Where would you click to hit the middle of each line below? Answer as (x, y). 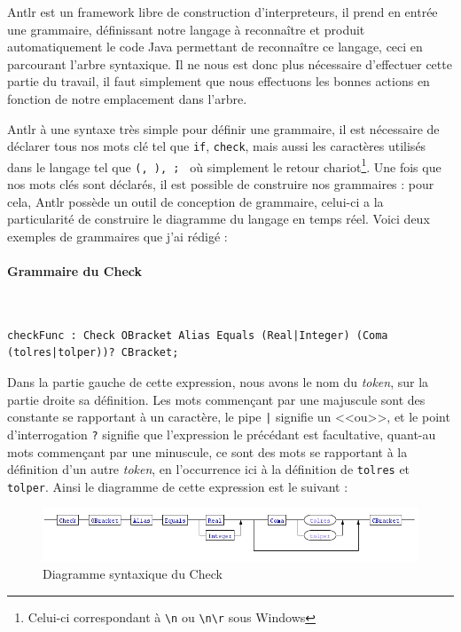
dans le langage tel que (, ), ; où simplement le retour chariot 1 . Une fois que (224, 165)
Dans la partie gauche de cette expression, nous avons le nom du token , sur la (218, 382)
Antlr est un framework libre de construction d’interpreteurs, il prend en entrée (223, 12)
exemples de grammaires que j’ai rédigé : (117, 236)
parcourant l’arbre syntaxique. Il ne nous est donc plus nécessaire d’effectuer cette (230, 63)
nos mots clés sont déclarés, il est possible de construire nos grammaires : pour (221, 184)
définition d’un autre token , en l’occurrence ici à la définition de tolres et (209, 469)
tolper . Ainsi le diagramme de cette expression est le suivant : (178, 486)
